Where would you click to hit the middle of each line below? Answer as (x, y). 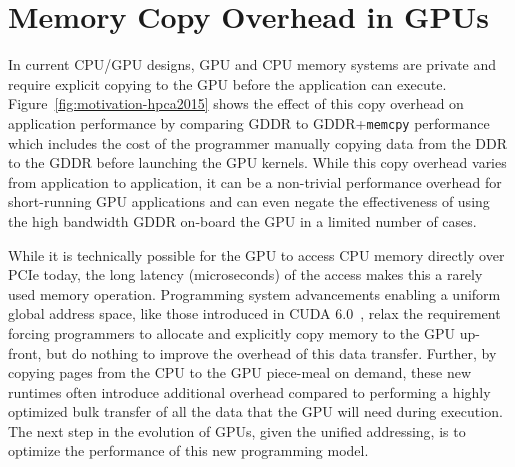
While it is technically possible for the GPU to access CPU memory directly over (256, 254)
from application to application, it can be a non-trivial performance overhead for (255, 181)
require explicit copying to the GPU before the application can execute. (227, 83)
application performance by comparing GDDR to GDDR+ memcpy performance (249, 122)
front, (25, 352)
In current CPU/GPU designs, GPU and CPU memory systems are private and (252, 64)
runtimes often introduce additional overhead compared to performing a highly (249, 391)
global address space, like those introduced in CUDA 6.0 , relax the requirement (254, 313)
